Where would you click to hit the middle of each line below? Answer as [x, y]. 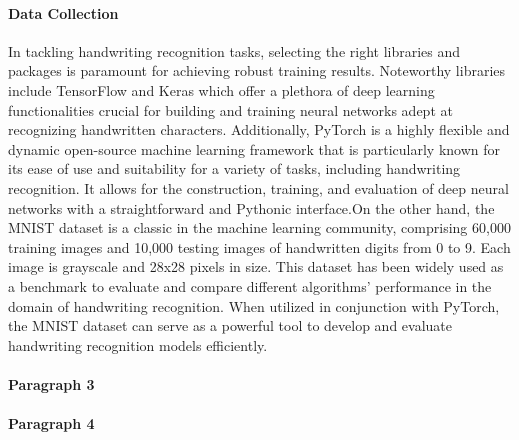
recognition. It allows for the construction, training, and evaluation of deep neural [258, 187]
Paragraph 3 [51, 383]
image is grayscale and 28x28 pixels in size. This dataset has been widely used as [256, 266]
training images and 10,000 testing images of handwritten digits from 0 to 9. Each [259, 246]
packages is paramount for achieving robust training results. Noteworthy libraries [257, 70]
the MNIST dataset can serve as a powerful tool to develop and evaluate [230, 325]
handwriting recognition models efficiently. [138, 344]
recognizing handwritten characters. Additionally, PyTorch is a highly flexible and [259, 129]
